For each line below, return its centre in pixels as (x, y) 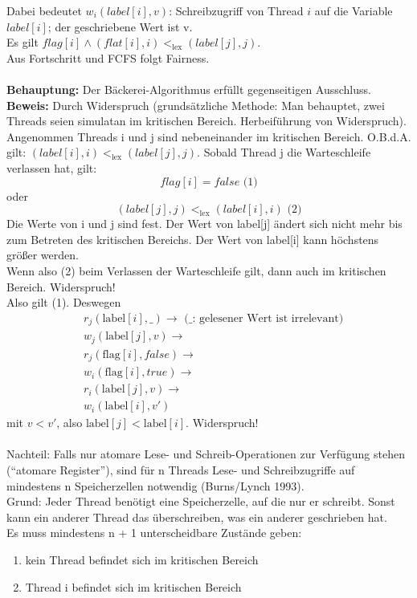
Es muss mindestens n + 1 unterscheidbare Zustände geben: (154, 533)
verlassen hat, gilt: (52, 167)
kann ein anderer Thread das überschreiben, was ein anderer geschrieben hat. (197, 517)
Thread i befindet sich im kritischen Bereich (133, 586)
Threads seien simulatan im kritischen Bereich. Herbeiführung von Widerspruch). (206, 121)
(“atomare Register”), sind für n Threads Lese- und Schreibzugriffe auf (181, 470)
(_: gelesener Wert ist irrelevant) (264, 318)
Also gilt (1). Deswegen (64, 302)
